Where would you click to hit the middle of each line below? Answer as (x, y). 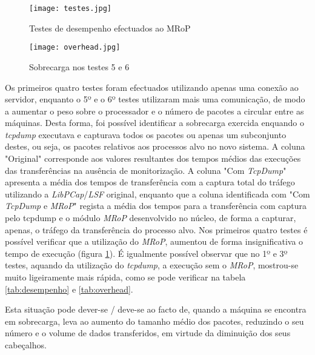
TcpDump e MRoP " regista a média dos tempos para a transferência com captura (156, 206)
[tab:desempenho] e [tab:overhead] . (69, 289)
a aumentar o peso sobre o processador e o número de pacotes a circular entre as (154, 111)
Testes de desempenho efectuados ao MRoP (110, 28)
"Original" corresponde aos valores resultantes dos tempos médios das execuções (153, 158)
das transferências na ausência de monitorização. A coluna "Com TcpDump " (146, 170)
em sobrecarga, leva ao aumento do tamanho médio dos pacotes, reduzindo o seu (154, 321)
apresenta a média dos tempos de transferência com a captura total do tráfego (150, 182)
